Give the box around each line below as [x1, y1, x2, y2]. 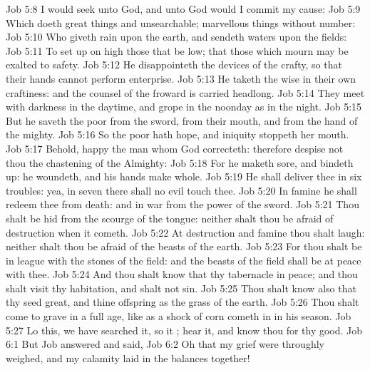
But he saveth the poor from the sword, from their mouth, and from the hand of [6, 113, 358, 128]
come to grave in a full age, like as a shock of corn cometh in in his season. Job [6, 309, 351, 324]
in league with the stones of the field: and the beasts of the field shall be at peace [6, 252, 361, 267]
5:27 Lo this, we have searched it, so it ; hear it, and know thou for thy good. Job [6, 322, 363, 337]
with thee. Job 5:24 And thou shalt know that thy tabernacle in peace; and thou [6, 267, 358, 282]
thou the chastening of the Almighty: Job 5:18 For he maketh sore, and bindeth [6, 155, 354, 170]
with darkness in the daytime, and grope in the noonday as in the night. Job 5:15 [6, 99, 362, 114]
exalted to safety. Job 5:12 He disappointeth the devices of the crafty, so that [6, 57, 342, 72]
